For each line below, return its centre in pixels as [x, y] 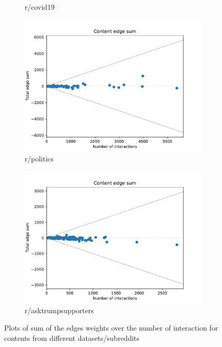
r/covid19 [40, 7]
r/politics [39, 159]
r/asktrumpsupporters [59, 310]
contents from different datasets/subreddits [72, 338]
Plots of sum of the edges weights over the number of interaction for [111, 327]
